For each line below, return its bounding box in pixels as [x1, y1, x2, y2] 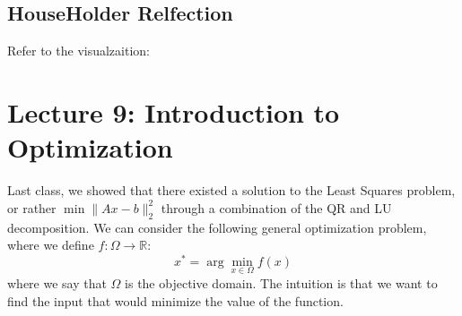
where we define [7, 235, 94, 254]
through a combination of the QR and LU [161, 198, 392, 217]
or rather [7, 198, 57, 217]
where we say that [7, 273, 107, 292]
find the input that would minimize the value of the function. [7, 291, 344, 310]
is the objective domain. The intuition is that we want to [125, 273, 438, 292]
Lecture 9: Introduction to [7, 93, 340, 130]
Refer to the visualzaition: [7, 41, 150, 60]
